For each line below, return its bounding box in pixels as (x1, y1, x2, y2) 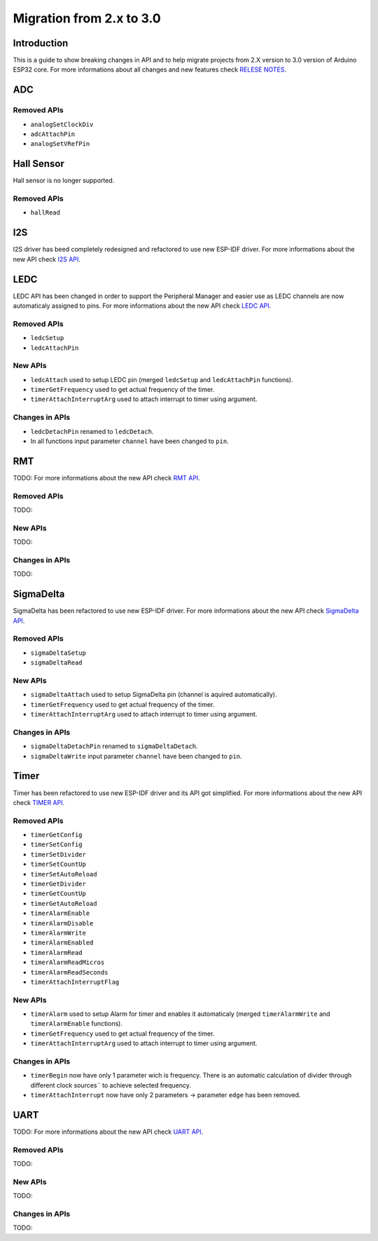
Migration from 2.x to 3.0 (13, 11, 161, 26)
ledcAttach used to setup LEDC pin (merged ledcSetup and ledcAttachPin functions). (30, 375, 293, 384)
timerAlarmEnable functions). (30, 1019, 122, 1028)
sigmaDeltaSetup (30, 649, 87, 657)
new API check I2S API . (13, 255, 80, 263)
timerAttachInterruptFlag (30, 978, 120, 986)
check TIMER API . (13, 798, 65, 806)
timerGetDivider (30, 880, 87, 888)
